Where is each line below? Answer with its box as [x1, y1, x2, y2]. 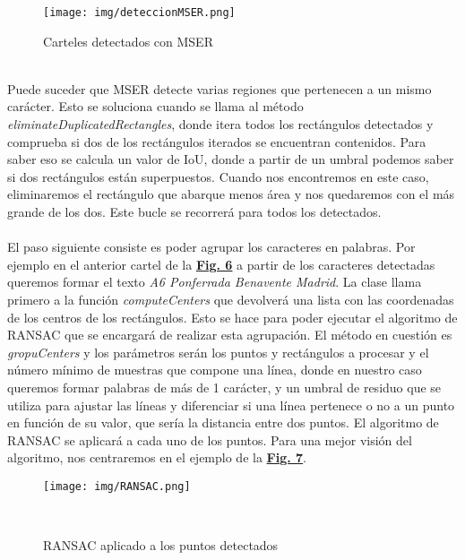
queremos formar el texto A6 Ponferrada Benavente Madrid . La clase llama [7, 272, 422, 291]
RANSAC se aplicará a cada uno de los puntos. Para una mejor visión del [7, 430, 412, 449]
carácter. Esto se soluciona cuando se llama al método [7, 97, 304, 116]
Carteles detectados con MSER [43, 31, 213, 50]
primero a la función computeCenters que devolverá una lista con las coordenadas [7, 289, 454, 308]
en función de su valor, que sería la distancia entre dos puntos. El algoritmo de [7, 413, 439, 432]
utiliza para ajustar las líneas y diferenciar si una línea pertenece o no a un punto [7, 395, 455, 414]
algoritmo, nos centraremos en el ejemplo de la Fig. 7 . [7, 448, 306, 467]
